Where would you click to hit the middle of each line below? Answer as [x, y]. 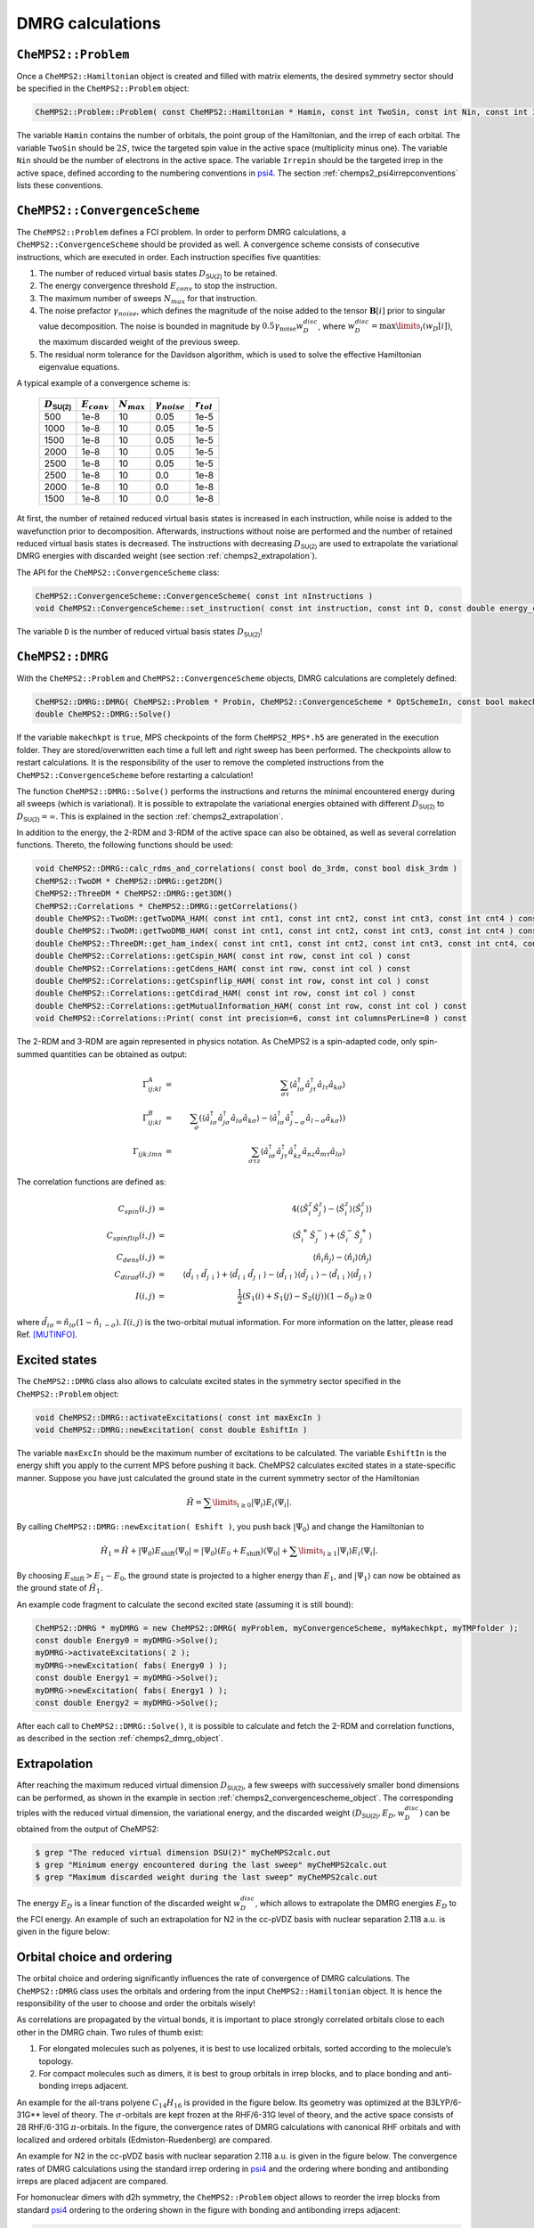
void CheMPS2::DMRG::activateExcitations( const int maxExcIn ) [178, 1417]
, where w [336, 326]
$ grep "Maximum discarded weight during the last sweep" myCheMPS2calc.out [206, 1877]
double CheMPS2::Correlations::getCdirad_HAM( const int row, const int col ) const [225, 993]
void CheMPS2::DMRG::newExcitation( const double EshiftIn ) [171, 1430]
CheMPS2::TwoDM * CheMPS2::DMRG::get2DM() [129, 881]
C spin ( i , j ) [137, 1210]
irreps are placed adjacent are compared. [93, 2181]
